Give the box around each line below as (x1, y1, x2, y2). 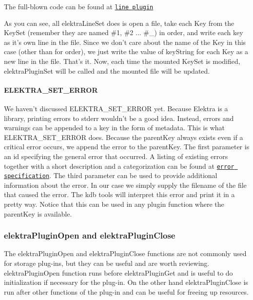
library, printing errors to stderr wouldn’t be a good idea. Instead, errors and (4, 113, 234, 123)
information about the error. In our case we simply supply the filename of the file (4, 180, 247, 190)
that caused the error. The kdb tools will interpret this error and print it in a (4, 189, 235, 200)
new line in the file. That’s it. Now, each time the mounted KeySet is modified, (4, 56, 240, 66)
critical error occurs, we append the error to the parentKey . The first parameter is (4, 141, 250, 152)
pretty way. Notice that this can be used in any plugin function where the (4, 199, 224, 209)
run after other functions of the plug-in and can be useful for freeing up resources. (4, 286, 249, 297)
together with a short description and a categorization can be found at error (4, 160, 234, 171)
